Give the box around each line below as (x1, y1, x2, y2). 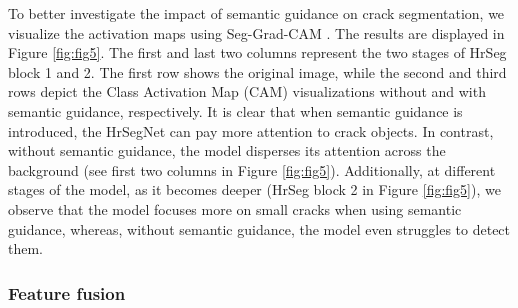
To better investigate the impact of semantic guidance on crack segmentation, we (8, 3, 505, 23)
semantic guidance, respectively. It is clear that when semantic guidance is (8, 100, 463, 121)
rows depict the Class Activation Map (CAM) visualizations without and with (8, 81, 486, 102)
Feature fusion (8, 280, 126, 305)
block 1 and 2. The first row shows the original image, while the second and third (8, 61, 507, 82)
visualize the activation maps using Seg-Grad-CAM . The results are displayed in (8, 22, 505, 43)
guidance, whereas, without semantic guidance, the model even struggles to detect (8, 218, 511, 239)
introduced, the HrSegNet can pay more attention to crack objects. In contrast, (8, 120, 494, 141)
